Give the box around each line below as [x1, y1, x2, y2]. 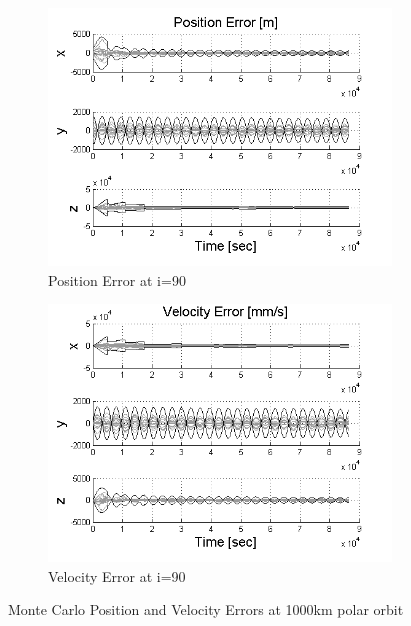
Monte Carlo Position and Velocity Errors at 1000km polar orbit [8, 599, 404, 620]
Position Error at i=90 [48, 269, 186, 290]
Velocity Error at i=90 [48, 565, 186, 586]
